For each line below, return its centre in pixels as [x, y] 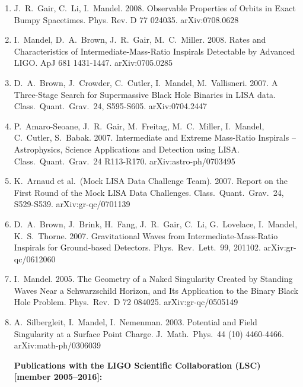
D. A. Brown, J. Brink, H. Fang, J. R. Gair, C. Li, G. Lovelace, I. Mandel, [156, 223]
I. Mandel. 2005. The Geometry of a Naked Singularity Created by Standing [153, 279]
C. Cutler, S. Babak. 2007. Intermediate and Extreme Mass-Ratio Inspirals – [155, 137]
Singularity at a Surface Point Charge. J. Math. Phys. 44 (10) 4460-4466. [149, 333]
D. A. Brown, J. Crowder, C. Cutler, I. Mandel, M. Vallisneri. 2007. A [146, 82]
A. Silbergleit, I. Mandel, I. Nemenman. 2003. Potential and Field [135, 322]
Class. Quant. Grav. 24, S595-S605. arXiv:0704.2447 [110, 106]
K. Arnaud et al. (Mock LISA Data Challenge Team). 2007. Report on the [151, 181]
